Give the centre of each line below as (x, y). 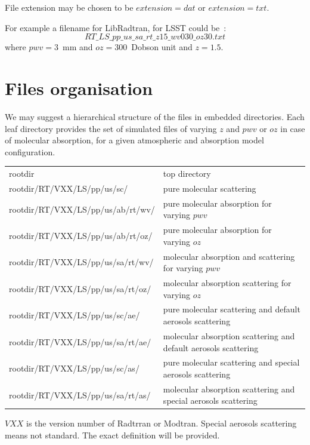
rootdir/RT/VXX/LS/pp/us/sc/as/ (74, 368)
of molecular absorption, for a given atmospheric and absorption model (134, 140)
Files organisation (79, 88)
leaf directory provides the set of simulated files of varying (111, 128)
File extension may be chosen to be (69, 7)
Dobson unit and (162, 47)
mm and (78, 47)
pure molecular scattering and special (231, 362)
